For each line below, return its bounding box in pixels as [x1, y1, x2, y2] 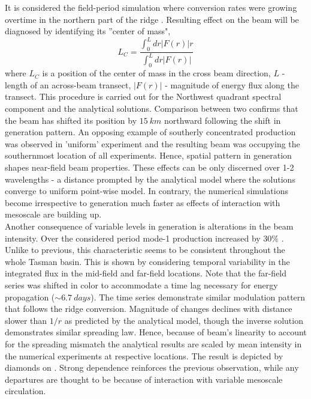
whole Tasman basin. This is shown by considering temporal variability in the [5, 255, 290, 267]
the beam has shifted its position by [5, 114, 137, 126]
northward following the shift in [164, 114, 281, 126]
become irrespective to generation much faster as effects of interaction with [5, 196, 280, 209]
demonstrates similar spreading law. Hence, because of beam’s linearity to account [5, 326, 307, 338]
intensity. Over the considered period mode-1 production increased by [5, 231, 261, 244]
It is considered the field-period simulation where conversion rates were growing [5, 1, 297, 13]
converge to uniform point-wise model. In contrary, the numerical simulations [5, 184, 288, 197]
